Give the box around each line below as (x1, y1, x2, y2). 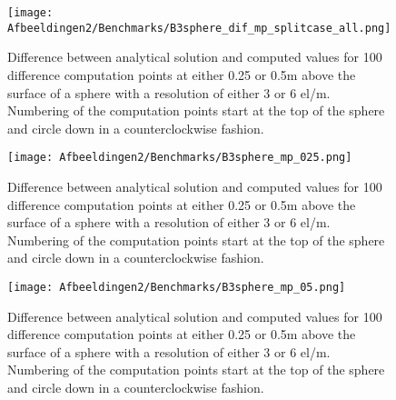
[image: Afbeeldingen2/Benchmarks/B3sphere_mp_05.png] (7, 280, 346, 294)
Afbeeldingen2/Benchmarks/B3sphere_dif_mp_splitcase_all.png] (7, 21, 391, 35)
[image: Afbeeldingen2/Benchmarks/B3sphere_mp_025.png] (7, 151, 352, 165)
